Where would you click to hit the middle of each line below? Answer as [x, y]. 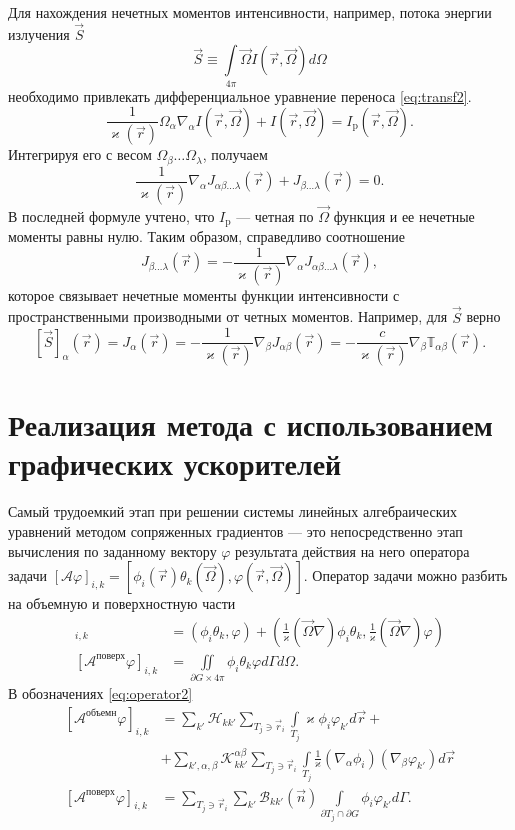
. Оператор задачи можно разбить [405, 575]
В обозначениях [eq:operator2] [100, 693]
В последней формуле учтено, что [111, 215]
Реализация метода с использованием [250, 424]
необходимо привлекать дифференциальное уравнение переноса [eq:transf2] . [240, 95]
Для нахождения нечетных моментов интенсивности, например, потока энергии [250, 12]
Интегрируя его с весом [80, 154]
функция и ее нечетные [404, 215]
